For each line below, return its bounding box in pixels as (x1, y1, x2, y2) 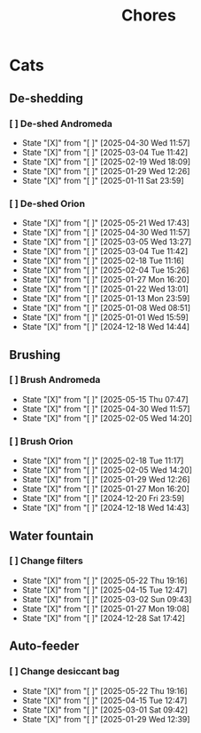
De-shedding (9, 91, 84, 106)
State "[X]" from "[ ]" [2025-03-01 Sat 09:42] (21, 704, 189, 715)
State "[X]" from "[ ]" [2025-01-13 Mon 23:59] (21, 293, 190, 304)
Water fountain (9, 528, 94, 543)
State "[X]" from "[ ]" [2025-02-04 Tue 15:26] (21, 265, 189, 275)
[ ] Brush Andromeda (9, 374, 101, 386)
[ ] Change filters (9, 554, 84, 567)
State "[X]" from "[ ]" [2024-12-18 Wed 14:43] (21, 503, 190, 514)
